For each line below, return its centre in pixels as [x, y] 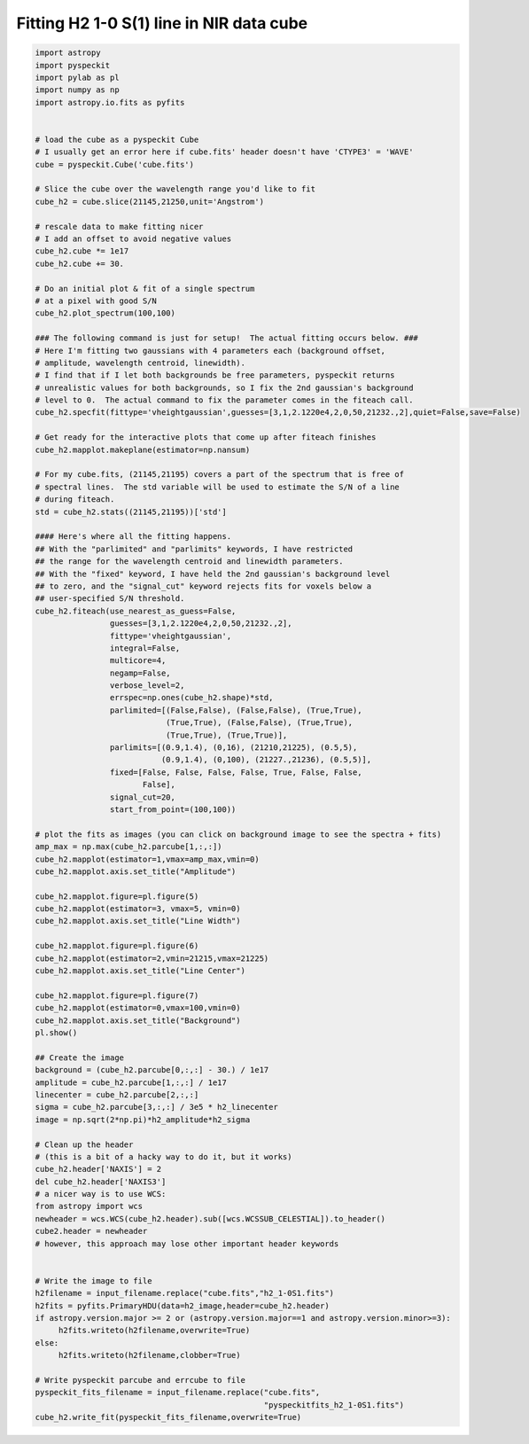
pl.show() [56, 1033]
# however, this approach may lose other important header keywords [187, 1244]
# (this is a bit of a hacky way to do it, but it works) [163, 1156]
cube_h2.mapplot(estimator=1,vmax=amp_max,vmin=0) [148, 859]
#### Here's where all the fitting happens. [133, 537]
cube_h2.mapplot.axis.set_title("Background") [138, 1020]
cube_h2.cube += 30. [79, 263]
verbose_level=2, [147, 686]
